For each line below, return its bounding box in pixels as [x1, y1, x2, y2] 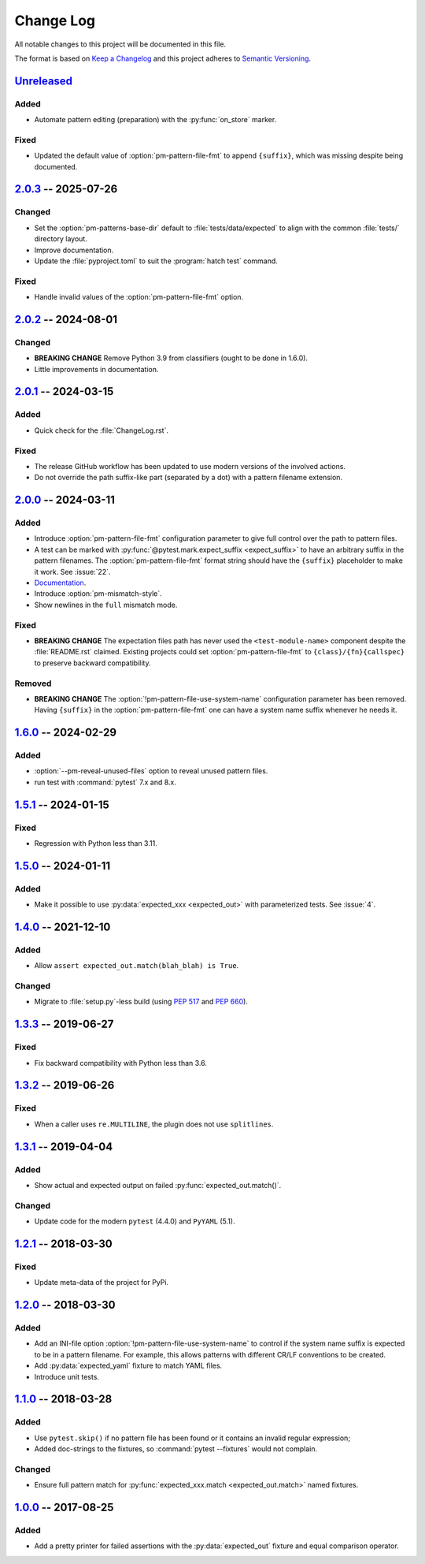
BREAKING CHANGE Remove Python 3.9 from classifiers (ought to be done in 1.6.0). [34, 353, 309, 363]
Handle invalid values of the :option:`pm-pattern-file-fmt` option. [34, 292, 244, 302]
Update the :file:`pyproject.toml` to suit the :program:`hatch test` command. [34, 256, 279, 266]
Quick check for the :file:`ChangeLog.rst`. [34, 426, 169, 435]
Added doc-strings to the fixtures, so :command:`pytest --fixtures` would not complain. [34, 1444, 318, 1454]
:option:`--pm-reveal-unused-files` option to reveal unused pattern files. [34, 766, 268, 776]
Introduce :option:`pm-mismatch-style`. [34, 589, 163, 598]
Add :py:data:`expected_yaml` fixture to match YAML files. [34, 1361, 223, 1371]
